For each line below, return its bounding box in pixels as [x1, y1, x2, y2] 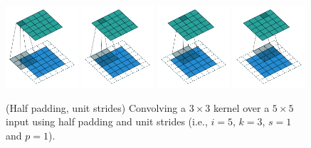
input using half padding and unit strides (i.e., [6, 114, 208, 129]
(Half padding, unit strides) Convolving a [6, 100, 186, 115]
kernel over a [213, 100, 270, 115]
